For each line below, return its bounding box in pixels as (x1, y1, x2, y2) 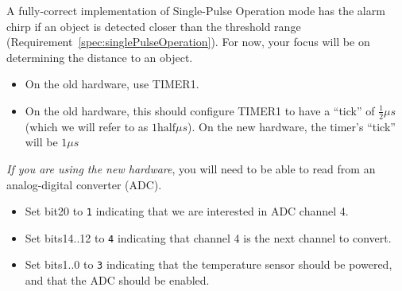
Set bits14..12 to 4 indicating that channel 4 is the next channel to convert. (25, 229, 392, 246)
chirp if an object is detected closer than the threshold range (6, 17, 301, 34)
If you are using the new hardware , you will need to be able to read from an (6, 160, 376, 177)
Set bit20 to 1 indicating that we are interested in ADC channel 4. (25, 203, 349, 219)
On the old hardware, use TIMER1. (25, 76, 199, 92)
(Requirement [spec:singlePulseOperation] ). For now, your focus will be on (6, 33, 370, 50)
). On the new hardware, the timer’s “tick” (187, 118, 396, 134)
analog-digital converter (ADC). (6, 176, 162, 192)
